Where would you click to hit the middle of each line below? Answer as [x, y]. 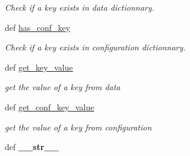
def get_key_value [39, 67]
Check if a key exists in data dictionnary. [80, 7]
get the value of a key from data [63, 87]
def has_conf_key [38, 27]
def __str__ [32, 147]
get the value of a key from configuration [78, 127]
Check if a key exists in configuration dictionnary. [95, 47]
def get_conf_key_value [50, 106]
